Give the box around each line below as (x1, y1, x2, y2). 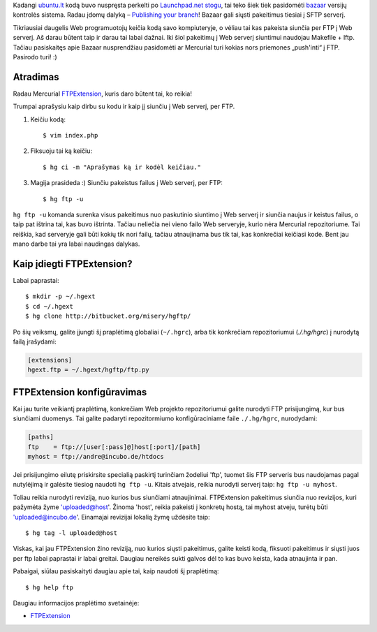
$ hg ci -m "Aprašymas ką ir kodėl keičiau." (43, 163, 202, 171)
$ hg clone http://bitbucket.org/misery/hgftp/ (25, 312, 191, 321)
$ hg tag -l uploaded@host (25, 529, 118, 537)
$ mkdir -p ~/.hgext (25, 293, 96, 300)
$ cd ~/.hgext (25, 302, 73, 310)
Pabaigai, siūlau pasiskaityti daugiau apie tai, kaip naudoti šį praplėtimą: (13, 567, 219, 575)
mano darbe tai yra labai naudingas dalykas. (13, 240, 140, 248)
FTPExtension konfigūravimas (13, 386, 147, 398)
